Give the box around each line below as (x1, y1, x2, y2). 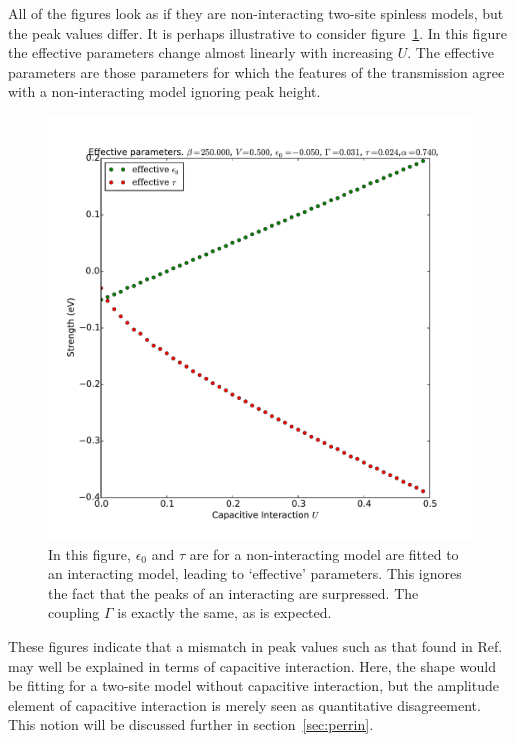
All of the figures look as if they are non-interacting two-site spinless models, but (8, 3, 504, 23)
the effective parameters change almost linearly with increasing (8, 42, 393, 63)
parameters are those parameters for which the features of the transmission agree (8, 61, 505, 82)
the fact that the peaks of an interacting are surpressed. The (48, 582, 419, 603)
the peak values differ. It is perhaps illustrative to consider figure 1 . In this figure (8, 22, 507, 43)
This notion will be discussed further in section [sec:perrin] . (8, 714, 374, 735)
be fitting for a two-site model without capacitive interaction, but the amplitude (8, 675, 499, 696)
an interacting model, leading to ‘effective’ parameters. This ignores (48, 563, 462, 584)
